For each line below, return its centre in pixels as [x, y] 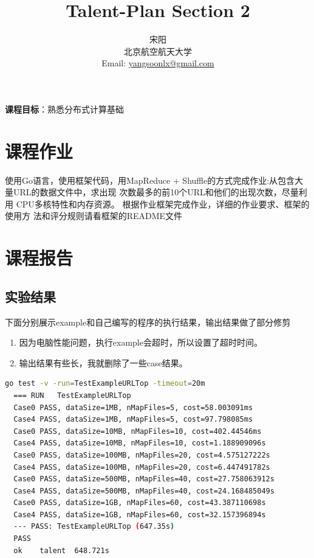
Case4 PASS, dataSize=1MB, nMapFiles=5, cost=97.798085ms [133, 420]
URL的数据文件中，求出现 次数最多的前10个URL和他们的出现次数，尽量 [156, 192]
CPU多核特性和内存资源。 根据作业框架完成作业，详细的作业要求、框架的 [163, 204]
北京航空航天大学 [158, 51]
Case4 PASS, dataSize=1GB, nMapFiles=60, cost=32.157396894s [140, 514]
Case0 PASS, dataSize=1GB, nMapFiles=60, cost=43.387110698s [140, 503]
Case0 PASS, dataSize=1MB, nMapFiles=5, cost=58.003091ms [133, 407]
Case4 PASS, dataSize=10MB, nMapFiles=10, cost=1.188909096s [140, 443]
